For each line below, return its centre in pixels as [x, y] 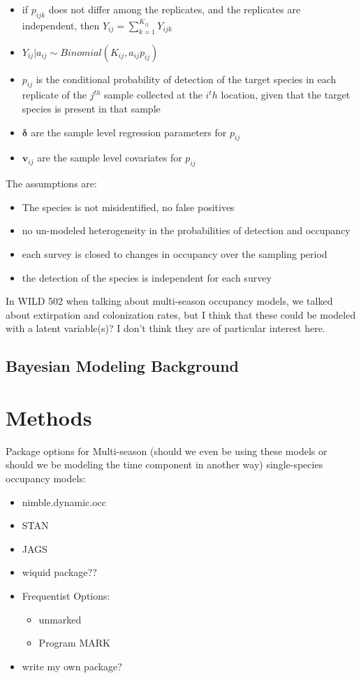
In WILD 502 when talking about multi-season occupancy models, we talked [169, 301]
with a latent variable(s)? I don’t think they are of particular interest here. [165, 328]
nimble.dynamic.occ [64, 502]
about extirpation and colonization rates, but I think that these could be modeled [181, 314]
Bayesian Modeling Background [123, 366]
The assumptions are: [51, 183]
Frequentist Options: [66, 595]
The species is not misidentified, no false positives [128, 207]
